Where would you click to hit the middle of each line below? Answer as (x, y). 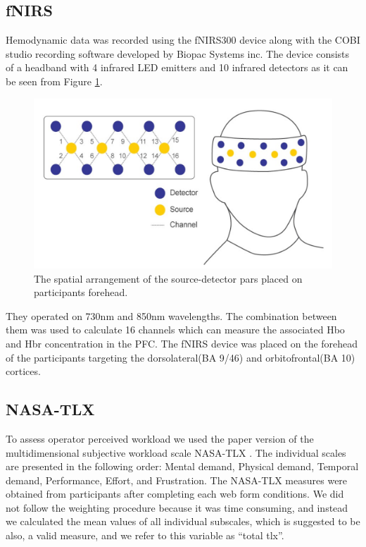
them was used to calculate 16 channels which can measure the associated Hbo (175, 330)
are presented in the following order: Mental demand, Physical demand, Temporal (182, 466)
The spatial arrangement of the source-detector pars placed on (168, 278)
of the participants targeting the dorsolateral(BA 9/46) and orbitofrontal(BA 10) (181, 357)
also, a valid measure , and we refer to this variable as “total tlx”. (145, 535)
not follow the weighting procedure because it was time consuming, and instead (177, 507)
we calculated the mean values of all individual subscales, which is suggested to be (183, 521)
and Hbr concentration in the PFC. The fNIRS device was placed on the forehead (182, 343)
